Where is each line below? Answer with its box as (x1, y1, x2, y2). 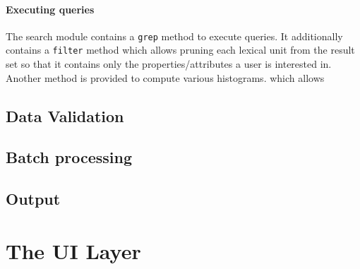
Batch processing (6, 146, 133, 168)
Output (6, 188, 61, 210)
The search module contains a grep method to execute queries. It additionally (6, 28, 343, 43)
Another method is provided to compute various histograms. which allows (6, 70, 325, 85)
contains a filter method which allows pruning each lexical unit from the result (6, 42, 355, 57)
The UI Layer (6, 236, 141, 265)
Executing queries (6, 1, 95, 16)
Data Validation (6, 104, 124, 126)
